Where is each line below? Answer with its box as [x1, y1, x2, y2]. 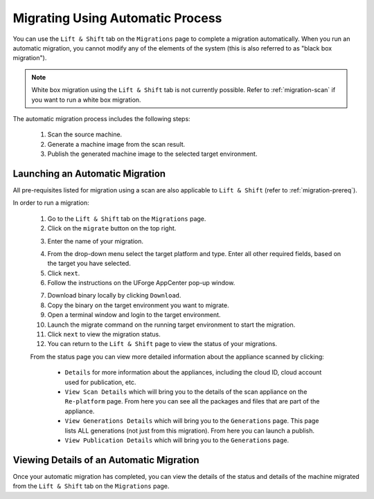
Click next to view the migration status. [47, 330, 161, 338]
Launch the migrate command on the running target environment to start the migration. [47, 320, 296, 329]
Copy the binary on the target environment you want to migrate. [47, 301, 229, 309]
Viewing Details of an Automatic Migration [12, 454, 200, 466]
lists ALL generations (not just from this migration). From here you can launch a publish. [64, 426, 315, 435]
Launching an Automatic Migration [12, 167, 166, 179]
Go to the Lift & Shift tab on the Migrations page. [47, 215, 206, 223]
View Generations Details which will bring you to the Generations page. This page [64, 417, 319, 425]
